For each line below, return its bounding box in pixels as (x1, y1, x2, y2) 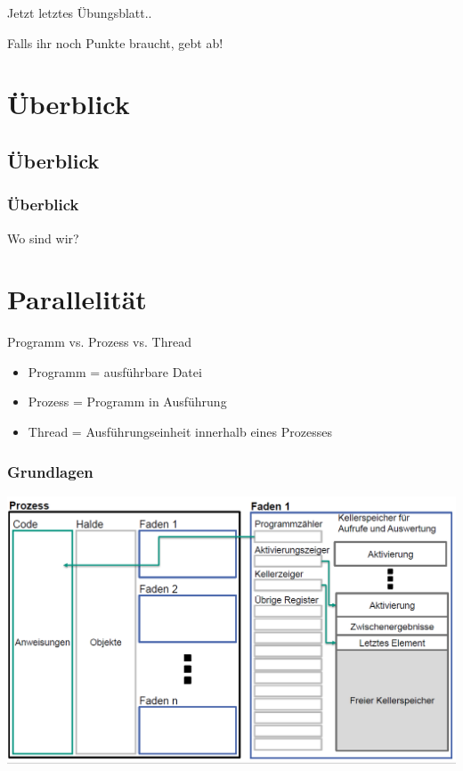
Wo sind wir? (7, 228, 79, 247)
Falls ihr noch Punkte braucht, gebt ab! (7, 33, 223, 52)
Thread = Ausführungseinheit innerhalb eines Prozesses (28, 422, 332, 441)
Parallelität (7, 281, 147, 317)
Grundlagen (7, 460, 93, 482)
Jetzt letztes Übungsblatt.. (7, 4, 152, 21)
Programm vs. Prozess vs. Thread (7, 332, 191, 351)
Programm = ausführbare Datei (28, 362, 202, 381)
